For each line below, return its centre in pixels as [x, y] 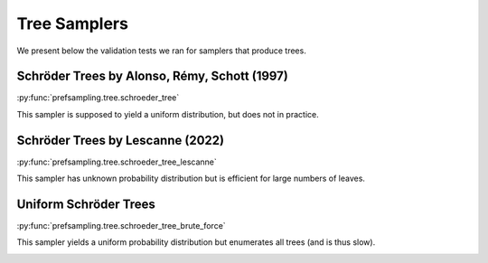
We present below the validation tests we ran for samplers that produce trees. [161, 51]
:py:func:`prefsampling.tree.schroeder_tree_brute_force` [121, 226]
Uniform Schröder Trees [86, 204]
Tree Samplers [72, 23]
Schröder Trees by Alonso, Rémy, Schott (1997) [152, 76]
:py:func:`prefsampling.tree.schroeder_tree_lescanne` [117, 162]
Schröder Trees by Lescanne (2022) [121, 140]
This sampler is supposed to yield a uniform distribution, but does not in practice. [168, 114]
